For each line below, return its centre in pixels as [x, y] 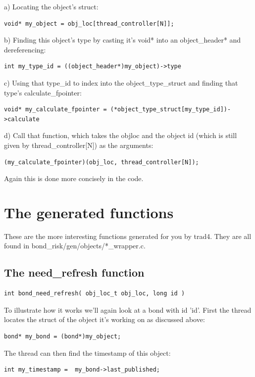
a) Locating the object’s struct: [51, 6]
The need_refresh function [74, 272]
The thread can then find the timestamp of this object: [87, 353]
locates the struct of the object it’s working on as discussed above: [104, 319]
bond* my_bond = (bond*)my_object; [63, 337]
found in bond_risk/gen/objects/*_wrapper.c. [75, 246]
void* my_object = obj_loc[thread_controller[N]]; [89, 24]
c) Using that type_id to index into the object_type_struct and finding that [121, 82]
